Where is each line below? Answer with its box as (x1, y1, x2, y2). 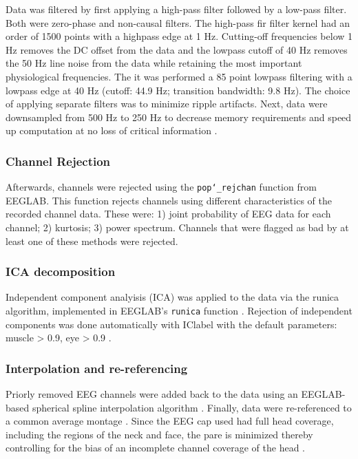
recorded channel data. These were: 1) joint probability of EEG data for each (6, 206, 331, 221)
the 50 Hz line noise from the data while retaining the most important (6, 56, 302, 70)
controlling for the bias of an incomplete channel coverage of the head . (6, 440, 305, 455)
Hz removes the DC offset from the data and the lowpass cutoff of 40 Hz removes (6, 42, 348, 56)
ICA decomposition (6, 263, 116, 280)
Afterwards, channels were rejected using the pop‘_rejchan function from (6, 180, 317, 194)
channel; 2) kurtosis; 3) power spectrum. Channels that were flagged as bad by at (6, 220, 349, 234)
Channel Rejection (6, 152, 111, 169)
